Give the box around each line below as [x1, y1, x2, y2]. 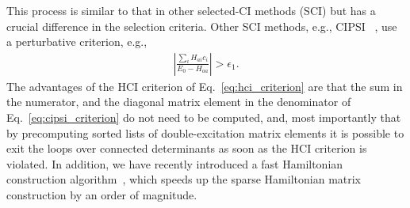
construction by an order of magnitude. [6, 186, 197, 202]
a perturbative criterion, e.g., [6, 33, 148, 50]
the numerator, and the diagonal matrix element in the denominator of [6, 93, 351, 110]
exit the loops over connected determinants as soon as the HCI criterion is [6, 140, 367, 157]
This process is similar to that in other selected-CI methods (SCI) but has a [6, 2, 376, 18]
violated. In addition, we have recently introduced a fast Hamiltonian [6, 155, 343, 172]
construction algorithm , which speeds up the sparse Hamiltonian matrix [6, 171, 362, 187]
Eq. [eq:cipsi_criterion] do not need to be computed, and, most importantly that [6, 109, 401, 125]
